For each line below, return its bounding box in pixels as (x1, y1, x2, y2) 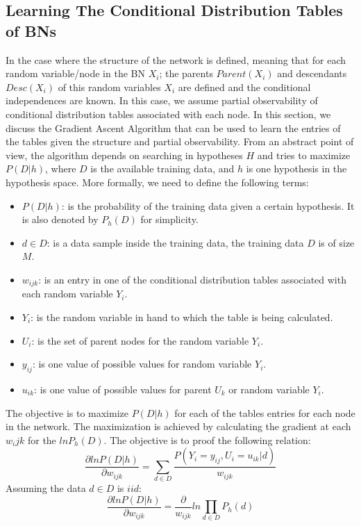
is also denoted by (22, 212, 99, 227)
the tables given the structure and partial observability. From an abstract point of (6, 134, 354, 149)
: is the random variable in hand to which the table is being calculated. (31, 309, 333, 324)
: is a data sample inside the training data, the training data (47, 235, 304, 249)
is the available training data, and (90, 161, 235, 176)
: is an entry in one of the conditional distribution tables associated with (38, 272, 346, 286)
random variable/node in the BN (6, 66, 145, 81)
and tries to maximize (257, 147, 351, 162)
